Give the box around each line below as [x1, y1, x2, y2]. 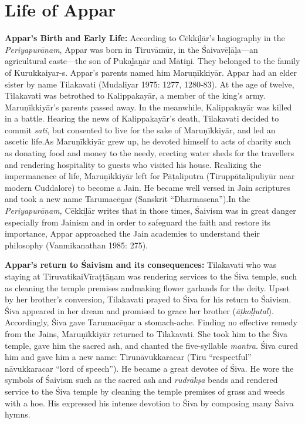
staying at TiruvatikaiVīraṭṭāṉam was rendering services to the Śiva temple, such [5, 270, 297, 282]
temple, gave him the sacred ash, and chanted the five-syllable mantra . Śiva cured [5, 339, 298, 351]
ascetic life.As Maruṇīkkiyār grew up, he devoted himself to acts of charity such [5, 135, 291, 147]
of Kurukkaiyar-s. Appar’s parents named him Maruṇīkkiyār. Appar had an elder [5, 66, 297, 78]
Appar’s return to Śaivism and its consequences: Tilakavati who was [5, 258, 277, 271]
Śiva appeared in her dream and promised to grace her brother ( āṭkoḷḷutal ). [5, 304, 274, 317]
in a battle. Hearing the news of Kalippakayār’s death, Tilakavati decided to [5, 112, 279, 124]
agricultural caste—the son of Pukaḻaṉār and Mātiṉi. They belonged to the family [5, 55, 300, 67]
